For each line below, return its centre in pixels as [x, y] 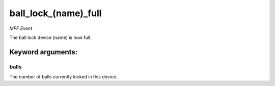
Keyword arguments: [44, 52]
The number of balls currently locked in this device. [63, 77]
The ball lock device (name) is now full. [50, 37]
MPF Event [21, 28]
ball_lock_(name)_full [56, 13]
